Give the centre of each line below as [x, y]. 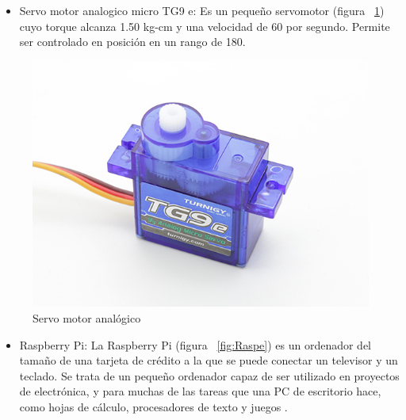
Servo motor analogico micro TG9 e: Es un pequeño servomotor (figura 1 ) [202, 10]
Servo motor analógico [87, 318]
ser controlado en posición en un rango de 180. [132, 42]
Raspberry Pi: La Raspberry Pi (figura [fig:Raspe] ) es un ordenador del [195, 344]
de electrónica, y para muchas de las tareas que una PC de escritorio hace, [200, 391]
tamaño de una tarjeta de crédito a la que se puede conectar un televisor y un [209, 360]
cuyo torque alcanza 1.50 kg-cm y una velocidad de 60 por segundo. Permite [205, 26]
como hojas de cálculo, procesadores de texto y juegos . [153, 407]
